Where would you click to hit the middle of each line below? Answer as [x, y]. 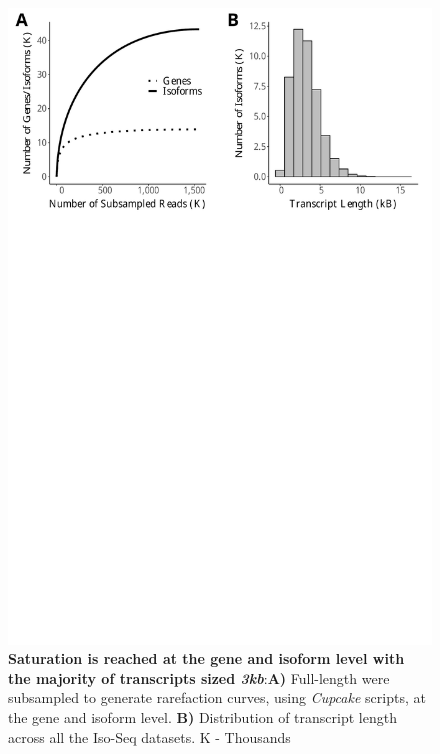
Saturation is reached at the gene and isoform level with [206, 658]
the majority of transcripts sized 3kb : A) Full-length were [199, 677]
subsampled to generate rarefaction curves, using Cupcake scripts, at [217, 697]
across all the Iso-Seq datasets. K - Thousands [149, 736]
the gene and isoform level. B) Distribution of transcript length [202, 716]
